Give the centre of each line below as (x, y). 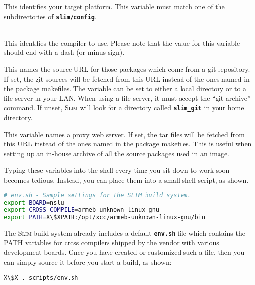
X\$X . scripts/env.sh (41, 277)
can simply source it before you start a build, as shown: (88, 261)
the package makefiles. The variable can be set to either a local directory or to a (125, 88)
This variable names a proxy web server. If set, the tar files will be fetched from (124, 134)
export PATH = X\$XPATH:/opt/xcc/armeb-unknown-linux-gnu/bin (105, 217)
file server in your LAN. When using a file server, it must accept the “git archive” (127, 98)
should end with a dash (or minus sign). (64, 52)
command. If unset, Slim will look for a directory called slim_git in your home (124, 108)
